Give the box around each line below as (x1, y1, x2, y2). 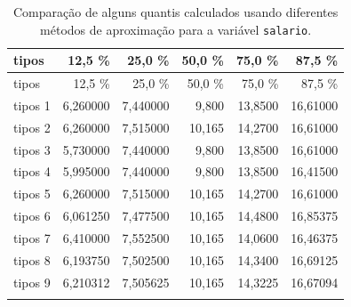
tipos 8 (13, 250, 51, 269)
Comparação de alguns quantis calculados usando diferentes (12, 3, 339, 20)
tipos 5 (13, 184, 51, 203)
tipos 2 (13, 117, 51, 136)
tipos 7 (13, 229, 51, 246)
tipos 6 (13, 206, 51, 225)
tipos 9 (13, 272, 51, 291)
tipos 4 (13, 162, 51, 181)
